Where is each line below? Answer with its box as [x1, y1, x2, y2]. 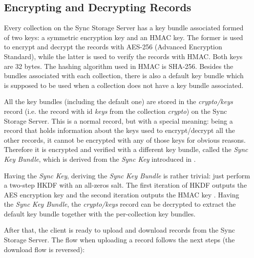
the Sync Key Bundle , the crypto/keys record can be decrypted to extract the [4, 199, 236, 209]
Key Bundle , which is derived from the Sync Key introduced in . [4, 153, 196, 164]
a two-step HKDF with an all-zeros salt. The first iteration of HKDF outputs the [4, 180, 247, 190]
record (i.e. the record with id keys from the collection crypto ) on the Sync [4, 106, 227, 116]
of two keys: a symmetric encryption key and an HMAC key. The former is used [4, 32, 243, 42]
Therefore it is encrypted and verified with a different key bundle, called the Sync [4, 144, 248, 154]
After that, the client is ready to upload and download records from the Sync [4, 225, 235, 235]
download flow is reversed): [4, 244, 85, 254]
